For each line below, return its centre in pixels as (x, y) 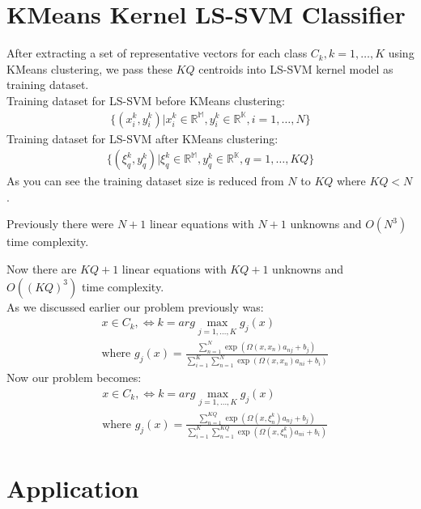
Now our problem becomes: (74, 378)
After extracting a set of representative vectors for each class (157, 53)
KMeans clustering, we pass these (89, 68)
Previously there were (60, 224)
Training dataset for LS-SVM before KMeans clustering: (146, 100)
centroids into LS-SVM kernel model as (296, 68)
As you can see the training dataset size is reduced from (145, 181)
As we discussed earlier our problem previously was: (135, 306)
